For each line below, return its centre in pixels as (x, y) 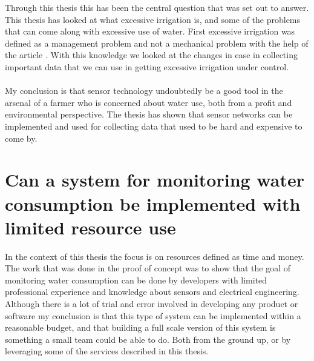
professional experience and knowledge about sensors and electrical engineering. (152, 292)
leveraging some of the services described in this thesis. (107, 351)
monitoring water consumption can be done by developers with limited (136, 280)
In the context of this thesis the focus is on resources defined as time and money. (155, 256)
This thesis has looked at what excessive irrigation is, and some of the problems (153, 19)
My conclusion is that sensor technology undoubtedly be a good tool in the (144, 91)
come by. (21, 138)
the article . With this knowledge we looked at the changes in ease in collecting (151, 55)
